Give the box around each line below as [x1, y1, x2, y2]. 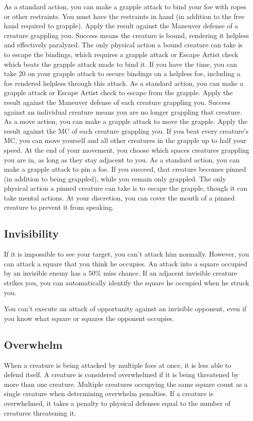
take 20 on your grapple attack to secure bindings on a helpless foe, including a [4, 68, 240, 79]
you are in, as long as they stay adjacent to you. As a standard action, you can [4, 154, 240, 164]
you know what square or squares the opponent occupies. [4, 313, 175, 323]
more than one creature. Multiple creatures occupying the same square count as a [4, 379, 248, 389]
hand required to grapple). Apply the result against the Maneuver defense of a [4, 20, 238, 31]
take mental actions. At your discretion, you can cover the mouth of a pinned [4, 192, 235, 202]
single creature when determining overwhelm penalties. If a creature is [4, 388, 214, 399]
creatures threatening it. [4, 407, 76, 418]
